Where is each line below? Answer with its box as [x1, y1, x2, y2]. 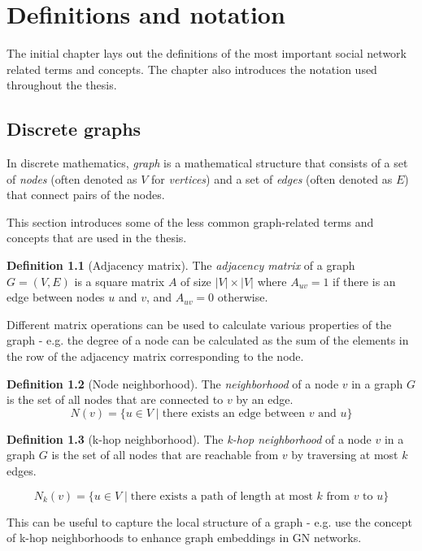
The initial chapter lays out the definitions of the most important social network [7, 45, 407, 62]
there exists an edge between [162, 407, 306, 419]
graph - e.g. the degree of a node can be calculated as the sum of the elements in [7, 332, 409, 349]
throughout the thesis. [7, 76, 117, 93]
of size [181, 272, 211, 289]
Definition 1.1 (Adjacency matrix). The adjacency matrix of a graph [7, 257, 355, 274]
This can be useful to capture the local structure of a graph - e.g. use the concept [7, 513, 412, 530]
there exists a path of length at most [130, 490, 313, 502]
